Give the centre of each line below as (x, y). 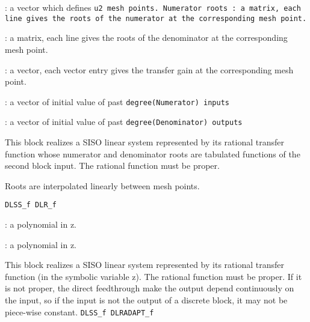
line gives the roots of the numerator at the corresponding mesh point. (156, 18)
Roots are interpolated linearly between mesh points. (102, 185)
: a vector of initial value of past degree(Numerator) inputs (117, 101)
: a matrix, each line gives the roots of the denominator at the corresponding (146, 38)
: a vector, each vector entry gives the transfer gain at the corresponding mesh (149, 69)
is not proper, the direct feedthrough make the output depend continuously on (150, 288)
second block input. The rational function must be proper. (112, 166)
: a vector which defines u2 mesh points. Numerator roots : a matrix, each (153, 7)
